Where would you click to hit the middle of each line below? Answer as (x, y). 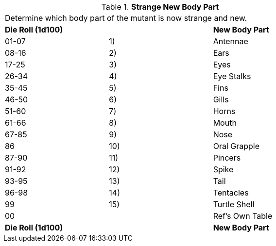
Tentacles (231, 193)
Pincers (227, 158)
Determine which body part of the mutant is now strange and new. (126, 18)
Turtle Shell (234, 204)
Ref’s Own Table (243, 216)
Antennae (231, 41)
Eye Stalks (232, 76)
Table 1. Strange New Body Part (160, 7)
